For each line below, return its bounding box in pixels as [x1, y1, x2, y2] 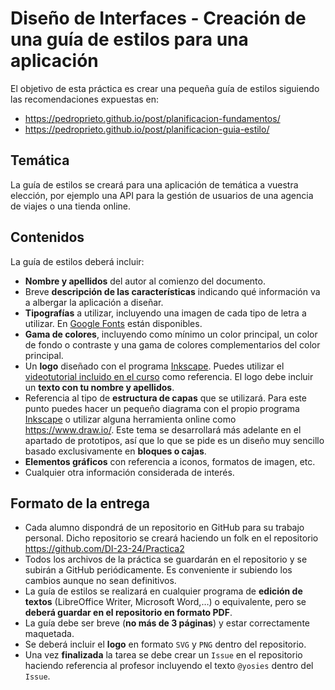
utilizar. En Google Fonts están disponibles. [24, 317, 203, 329]
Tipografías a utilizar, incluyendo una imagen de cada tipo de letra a [24, 307, 307, 319]
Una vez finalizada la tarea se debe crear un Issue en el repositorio [24, 649, 303, 661]
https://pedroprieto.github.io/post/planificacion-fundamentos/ [24, 112, 281, 124]
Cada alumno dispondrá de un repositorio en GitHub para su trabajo [24, 522, 305, 534]
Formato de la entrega [10, 495, 150, 512]
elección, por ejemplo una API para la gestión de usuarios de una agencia [10, 189, 314, 201]
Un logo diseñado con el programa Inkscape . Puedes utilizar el [24, 360, 285, 372]
